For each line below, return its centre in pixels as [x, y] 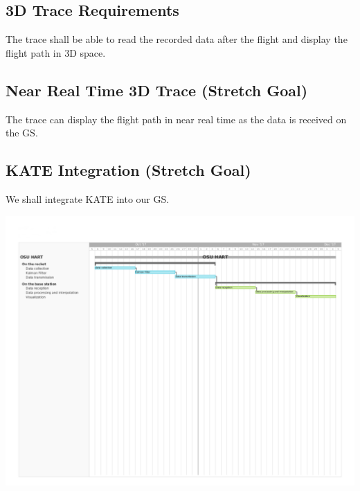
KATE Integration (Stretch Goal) [128, 170]
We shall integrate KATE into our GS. [88, 198]
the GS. [22, 133]
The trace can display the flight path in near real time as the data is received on [176, 119]
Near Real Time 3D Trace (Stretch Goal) [157, 90]
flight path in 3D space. [56, 52]
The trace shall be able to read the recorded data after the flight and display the [177, 39]
